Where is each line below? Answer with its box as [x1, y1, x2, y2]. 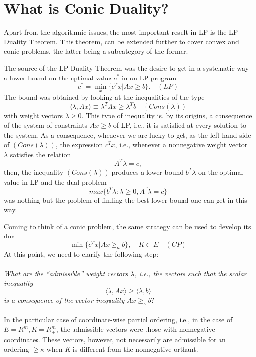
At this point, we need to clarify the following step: [4, 248, 159, 259]
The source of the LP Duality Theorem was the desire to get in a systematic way [4, 62, 249, 73]
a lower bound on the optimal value [4, 72, 111, 82]
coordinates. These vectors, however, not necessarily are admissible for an [4, 334, 226, 344]
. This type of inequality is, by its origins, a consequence [81, 110, 252, 120]
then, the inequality [4, 166, 64, 177]
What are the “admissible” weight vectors [4, 268, 128, 278]
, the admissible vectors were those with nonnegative [56, 324, 215, 334]
